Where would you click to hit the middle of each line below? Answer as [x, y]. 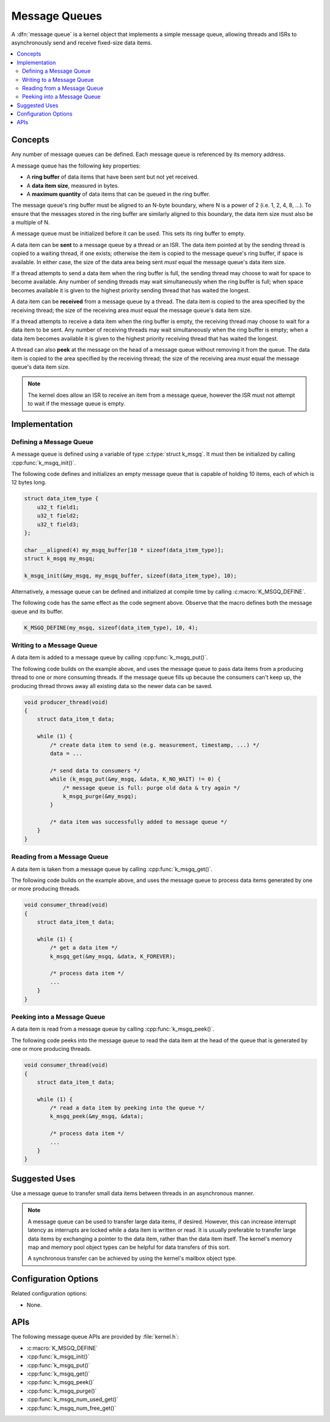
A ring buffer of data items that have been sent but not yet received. [113, 177]
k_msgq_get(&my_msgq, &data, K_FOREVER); [113, 956]
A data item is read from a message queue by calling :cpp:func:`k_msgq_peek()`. [113, 1029]
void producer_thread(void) [66, 702]
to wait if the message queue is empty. [76, 404]
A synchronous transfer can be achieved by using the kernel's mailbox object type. [132, 1258]
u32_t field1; [58, 507]
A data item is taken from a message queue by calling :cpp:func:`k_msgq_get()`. [112, 869]
